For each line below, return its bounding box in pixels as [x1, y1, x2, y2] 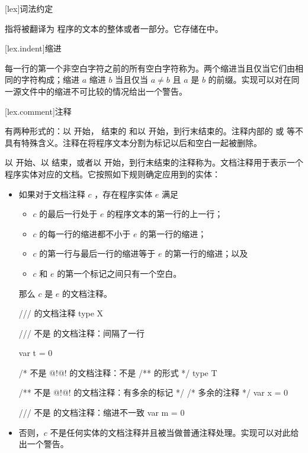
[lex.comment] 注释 [5, 105, 72, 117]
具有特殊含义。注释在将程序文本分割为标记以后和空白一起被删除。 [5, 136, 262, 148]
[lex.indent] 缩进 [5, 42, 62, 54]
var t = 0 [18, 347, 53, 359]
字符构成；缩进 [21, 73, 79, 86]
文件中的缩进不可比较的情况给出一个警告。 [21, 85, 187, 97]
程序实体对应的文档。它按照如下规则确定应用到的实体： [5, 167, 220, 180]
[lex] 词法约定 [5, 2, 53, 14]
